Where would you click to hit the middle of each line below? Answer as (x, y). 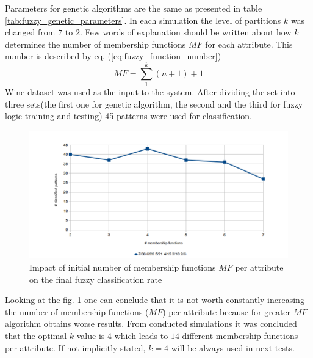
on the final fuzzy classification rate (96, 279)
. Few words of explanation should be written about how (185, 32)
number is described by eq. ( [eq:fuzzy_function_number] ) (113, 56)
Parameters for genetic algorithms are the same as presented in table (134, 8)
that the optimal (36, 335)
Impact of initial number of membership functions (123, 267)
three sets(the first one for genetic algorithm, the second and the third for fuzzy (154, 104)
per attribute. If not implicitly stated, (75, 347)
